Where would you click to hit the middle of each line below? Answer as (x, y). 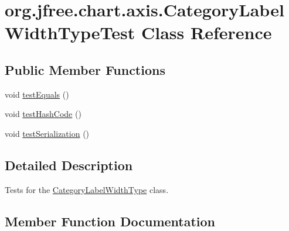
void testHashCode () (43, 114)
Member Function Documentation (110, 221)
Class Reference (206, 32)
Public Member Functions (85, 69)
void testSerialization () (47, 133)
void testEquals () (37, 94)
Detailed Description (69, 165)
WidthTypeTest (70, 32)
